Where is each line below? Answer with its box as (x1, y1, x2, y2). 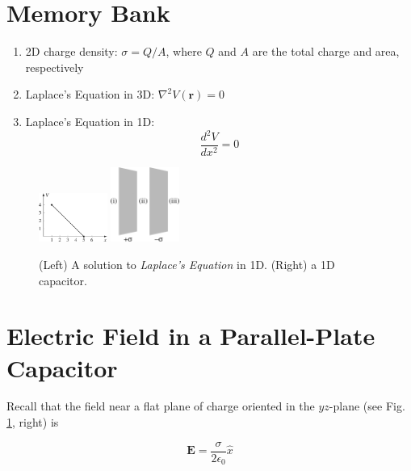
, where (166, 43, 202, 60)
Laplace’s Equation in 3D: (25, 86, 155, 103)
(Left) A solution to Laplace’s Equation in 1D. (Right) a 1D (39, 255, 335, 272)
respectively (25, 58, 84, 75)
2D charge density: (25, 43, 118, 60)
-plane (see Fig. (329, 397, 405, 414)
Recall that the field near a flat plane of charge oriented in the (6, 397, 315, 414)
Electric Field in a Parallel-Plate (6, 319, 375, 352)
